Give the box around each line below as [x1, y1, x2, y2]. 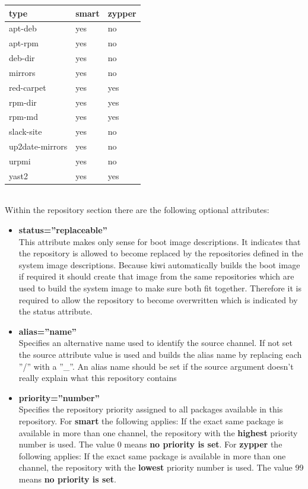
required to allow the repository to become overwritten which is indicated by [18, 293, 298, 306]
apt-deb [9, 22, 37, 34]
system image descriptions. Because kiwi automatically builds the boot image [18, 258, 300, 271]
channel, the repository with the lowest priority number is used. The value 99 [18, 461, 304, 474]
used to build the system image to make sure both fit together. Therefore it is [18, 282, 301, 294]
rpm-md [9, 110, 39, 123]
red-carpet [9, 81, 46, 93]
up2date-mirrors [9, 140, 68, 153]
